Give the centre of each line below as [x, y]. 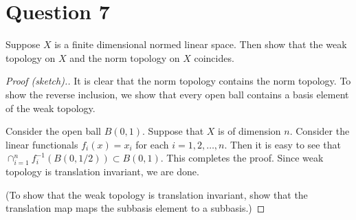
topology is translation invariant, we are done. [102, 172]
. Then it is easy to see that [282, 144]
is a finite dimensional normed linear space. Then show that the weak [201, 44]
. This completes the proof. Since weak [242, 158]
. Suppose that [173, 131]
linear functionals [42, 144]
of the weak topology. [51, 108]
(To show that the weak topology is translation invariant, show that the [157, 194]
